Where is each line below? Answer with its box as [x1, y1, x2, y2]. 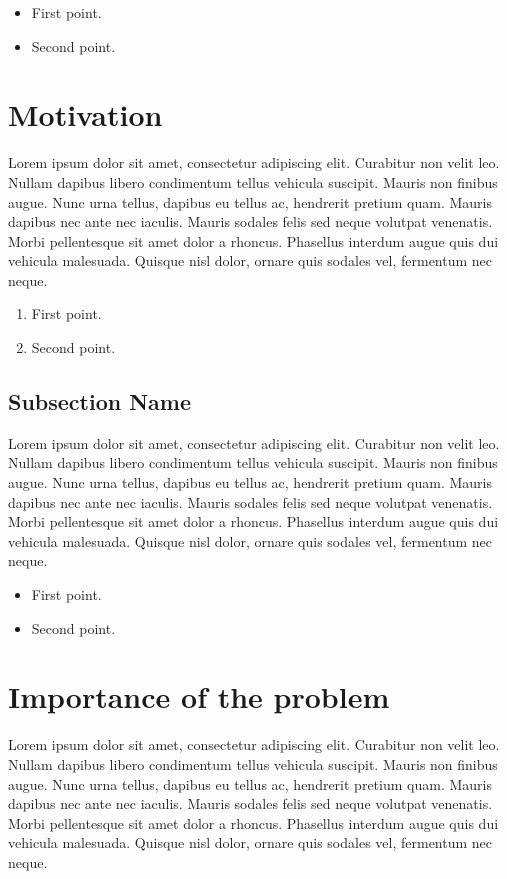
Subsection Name [8, 386, 192, 417]
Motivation [8, 94, 163, 135]
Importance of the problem [8, 676, 390, 717]
